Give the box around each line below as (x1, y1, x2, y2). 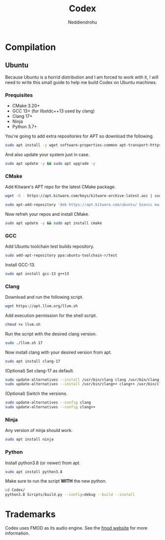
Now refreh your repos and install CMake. (5, 211, 90, 217)
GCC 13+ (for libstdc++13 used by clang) (12, 108, 95, 114)
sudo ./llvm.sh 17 (5, 340, 43, 345)
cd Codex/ (5, 487, 26, 493)
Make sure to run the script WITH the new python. (5, 478, 107, 484)
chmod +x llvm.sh (5, 322, 41, 327)
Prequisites (5, 91, 33, 98)
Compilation (5, 41, 56, 53)
